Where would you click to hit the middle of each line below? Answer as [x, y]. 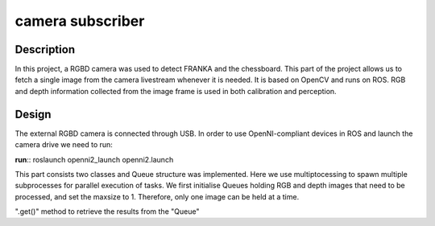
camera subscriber [80, 21]
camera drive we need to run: [64, 145]
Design [33, 114]
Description [45, 49]
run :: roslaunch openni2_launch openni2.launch [94, 159]
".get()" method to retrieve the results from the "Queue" [107, 212]
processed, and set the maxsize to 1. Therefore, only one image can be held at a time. [157, 196]
